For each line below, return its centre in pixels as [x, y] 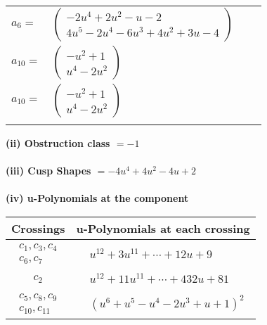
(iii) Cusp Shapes [48, 171]
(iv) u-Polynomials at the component [97, 198]
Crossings [38, 228]
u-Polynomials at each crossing [163, 228]
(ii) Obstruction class [58, 143]
